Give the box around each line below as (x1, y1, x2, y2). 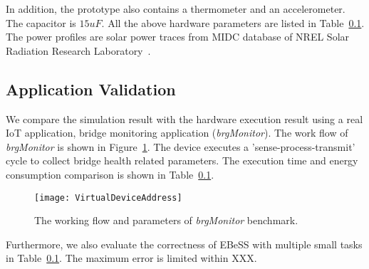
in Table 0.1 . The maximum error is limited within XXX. (6, 250, 257, 265)
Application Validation (6, 78, 176, 100)
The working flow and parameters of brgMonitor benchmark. (34, 213, 298, 228)
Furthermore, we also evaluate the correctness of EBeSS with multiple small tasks (6, 236, 363, 251)
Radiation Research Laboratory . (6, 43, 151, 58)
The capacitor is (6, 15, 76, 30)
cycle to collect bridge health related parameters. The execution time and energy (6, 153, 358, 168)
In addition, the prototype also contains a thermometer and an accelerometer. (6, 1, 345, 16)
